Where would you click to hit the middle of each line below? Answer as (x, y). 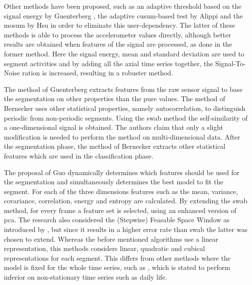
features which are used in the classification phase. (79, 155)
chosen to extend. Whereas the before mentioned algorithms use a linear (111, 239)
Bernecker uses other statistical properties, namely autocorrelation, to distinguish (125, 108)
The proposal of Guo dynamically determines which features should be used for (122, 172)
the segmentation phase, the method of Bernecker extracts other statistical (115, 146)
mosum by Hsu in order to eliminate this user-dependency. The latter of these (119, 25)
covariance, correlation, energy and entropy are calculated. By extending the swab (126, 201)
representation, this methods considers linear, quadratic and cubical (104, 248)
